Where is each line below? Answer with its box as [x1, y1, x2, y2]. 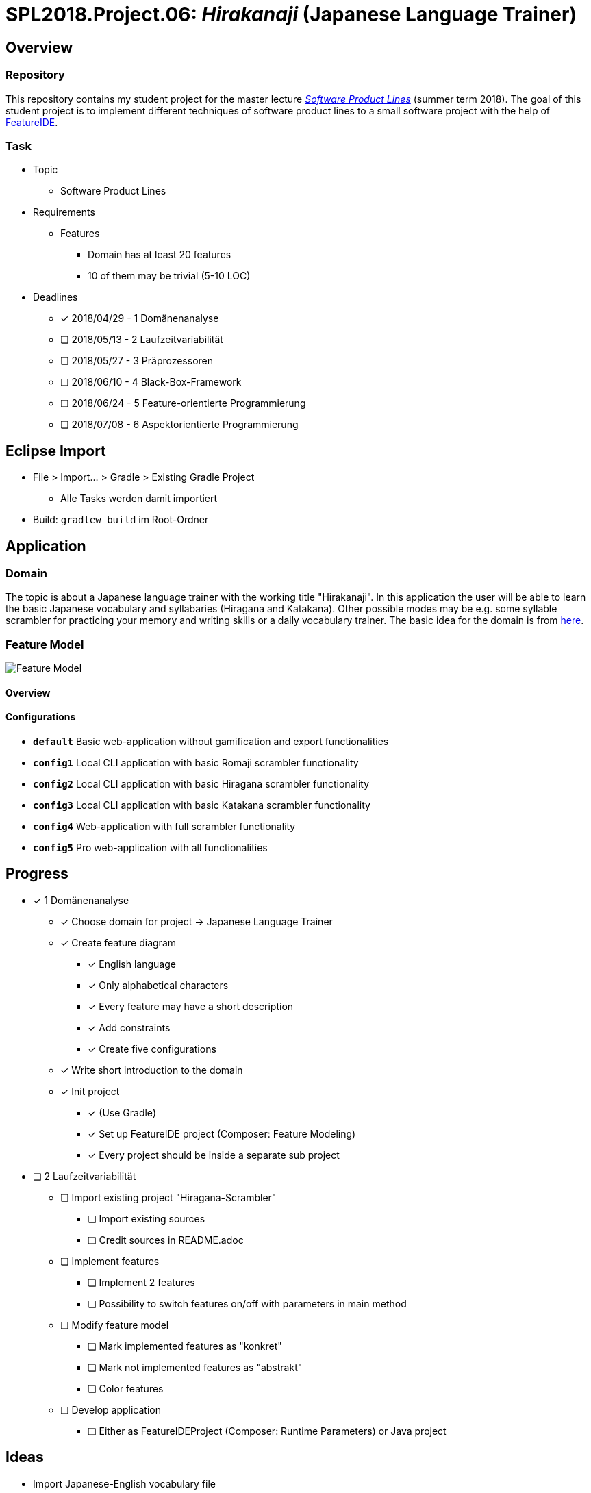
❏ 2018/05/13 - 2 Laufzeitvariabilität [60, 334, 223, 346]
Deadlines [33, 291, 78, 303]
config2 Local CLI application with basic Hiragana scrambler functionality [33, 777, 370, 790]
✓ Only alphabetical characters [88, 979, 229, 991]
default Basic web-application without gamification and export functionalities [33, 735, 389, 747]
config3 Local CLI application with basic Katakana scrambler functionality [33, 799, 370, 811]
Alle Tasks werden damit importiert [60, 492, 218, 505]
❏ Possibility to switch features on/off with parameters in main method [88, 1297, 407, 1309]
